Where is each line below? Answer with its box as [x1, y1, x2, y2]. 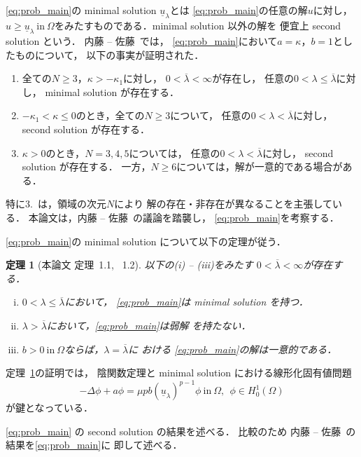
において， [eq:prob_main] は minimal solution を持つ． [64, 294, 309, 309]
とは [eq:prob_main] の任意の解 [169, 3, 308, 17]
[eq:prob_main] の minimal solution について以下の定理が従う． [6, 233, 286, 248]
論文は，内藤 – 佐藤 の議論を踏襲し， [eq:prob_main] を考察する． [38, 210, 339, 224]
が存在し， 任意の [212, 71, 294, 86]
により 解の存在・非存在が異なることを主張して [114, 196, 333, 211]
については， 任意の [129, 145, 220, 160]
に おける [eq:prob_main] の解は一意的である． [128, 341, 337, 356]
